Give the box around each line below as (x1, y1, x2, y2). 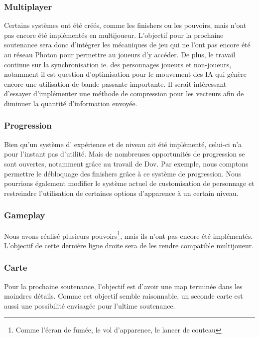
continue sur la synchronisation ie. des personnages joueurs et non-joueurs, (4, 59, 232, 69)
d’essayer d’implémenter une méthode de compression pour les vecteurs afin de (4, 88, 244, 99)
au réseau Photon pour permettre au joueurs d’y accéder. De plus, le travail (4, 49, 236, 59)
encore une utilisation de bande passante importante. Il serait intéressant (4, 78, 227, 89)
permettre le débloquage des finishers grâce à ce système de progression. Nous (4, 168, 242, 178)
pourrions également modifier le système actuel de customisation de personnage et (4, 178, 255, 188)
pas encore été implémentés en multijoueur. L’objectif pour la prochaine (4, 29, 224, 40)
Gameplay (4, 209, 45, 221)
